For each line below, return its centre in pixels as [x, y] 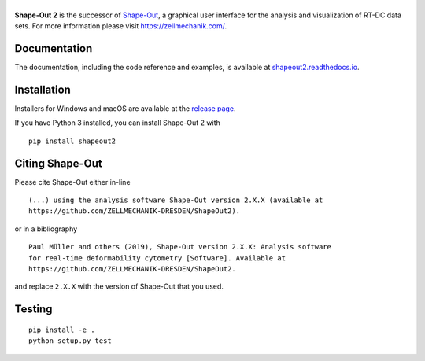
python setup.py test [70, 341]
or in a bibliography [46, 229]
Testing [33, 309]
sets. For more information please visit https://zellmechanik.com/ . [121, 26]
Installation [42, 89]
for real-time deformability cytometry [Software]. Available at [157, 258]
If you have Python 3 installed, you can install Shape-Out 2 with [117, 123]
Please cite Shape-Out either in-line [72, 182]
